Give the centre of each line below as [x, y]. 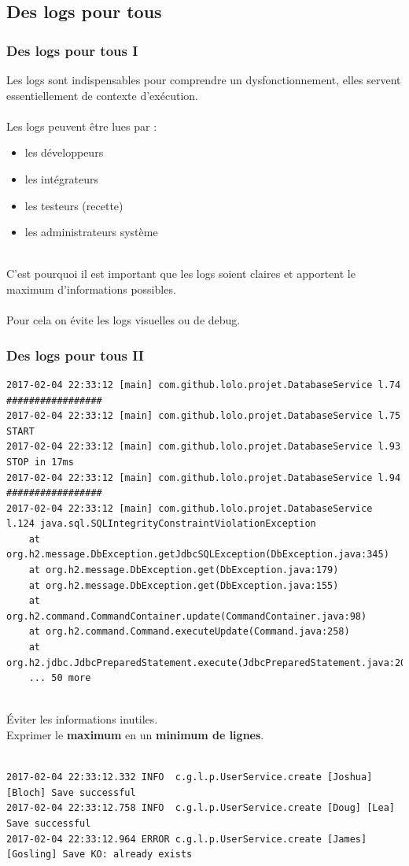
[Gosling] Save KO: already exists [99, 855]
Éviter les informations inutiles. [82, 719]
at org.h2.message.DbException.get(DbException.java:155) [184, 585]
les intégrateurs [61, 178]
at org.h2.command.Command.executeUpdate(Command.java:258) [189, 632]
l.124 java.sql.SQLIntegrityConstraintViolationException [161, 524]
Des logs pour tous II [75, 355]
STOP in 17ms [40, 462]
